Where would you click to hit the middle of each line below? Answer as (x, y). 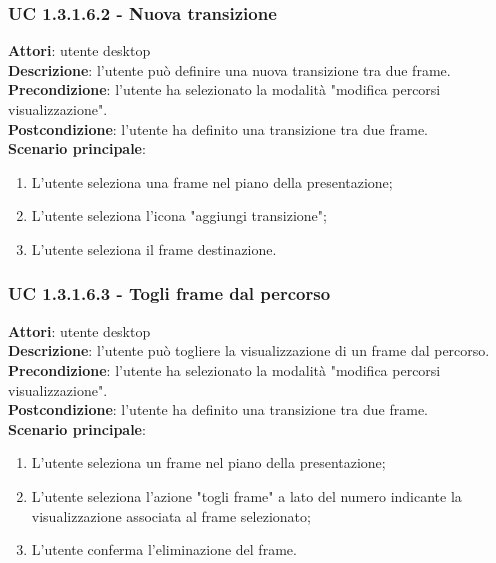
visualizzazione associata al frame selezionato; (171, 515)
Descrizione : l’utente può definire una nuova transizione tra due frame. (229, 69)
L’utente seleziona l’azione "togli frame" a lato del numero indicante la (246, 495)
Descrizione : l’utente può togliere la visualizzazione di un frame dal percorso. (249, 350)
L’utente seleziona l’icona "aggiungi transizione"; (179, 215)
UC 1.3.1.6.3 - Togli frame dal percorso (169, 293)
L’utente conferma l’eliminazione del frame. (164, 549)
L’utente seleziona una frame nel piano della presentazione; (212, 181)
